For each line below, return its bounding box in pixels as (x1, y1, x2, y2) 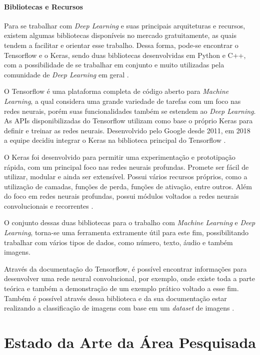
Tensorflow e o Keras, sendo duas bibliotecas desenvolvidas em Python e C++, (4, 49, 246, 60)
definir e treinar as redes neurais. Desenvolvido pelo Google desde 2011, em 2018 (4, 125, 250, 135)
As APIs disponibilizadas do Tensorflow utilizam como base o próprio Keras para (4, 115, 253, 126)
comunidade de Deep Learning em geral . (4, 69, 129, 79)
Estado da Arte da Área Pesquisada (4, 332, 256, 353)
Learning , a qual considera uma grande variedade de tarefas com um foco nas (4, 95, 241, 106)
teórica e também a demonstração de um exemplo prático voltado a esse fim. (4, 283, 239, 294)
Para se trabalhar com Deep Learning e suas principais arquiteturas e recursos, (4, 20, 245, 30)
